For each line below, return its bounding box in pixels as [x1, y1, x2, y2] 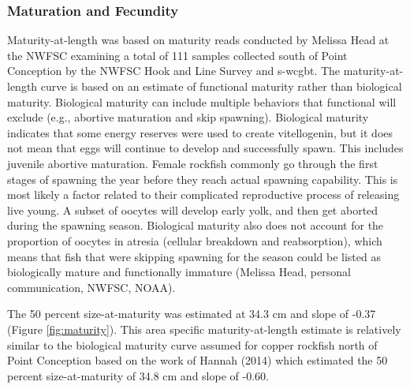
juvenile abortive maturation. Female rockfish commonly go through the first [7, 155, 378, 171]
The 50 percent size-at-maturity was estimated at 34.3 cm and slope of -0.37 [7, 305, 376, 322]
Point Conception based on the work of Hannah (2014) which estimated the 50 [7, 352, 388, 368]
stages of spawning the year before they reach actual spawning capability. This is [7, 170, 398, 187]
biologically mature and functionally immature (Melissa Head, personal [7, 264, 351, 280]
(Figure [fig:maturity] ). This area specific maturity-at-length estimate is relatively [7, 320, 401, 337]
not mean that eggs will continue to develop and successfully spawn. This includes [7, 140, 404, 156]
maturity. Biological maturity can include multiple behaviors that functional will [7, 93, 397, 110]
